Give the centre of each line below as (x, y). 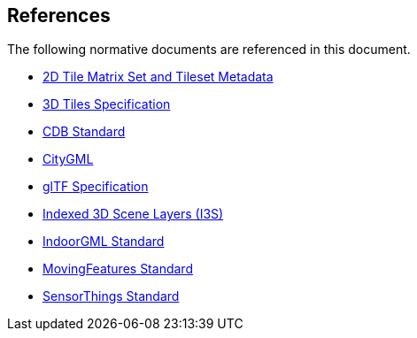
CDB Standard (84, 132)
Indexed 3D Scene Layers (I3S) (133, 214)
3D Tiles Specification (107, 104)
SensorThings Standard (111, 296)
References (59, 15)
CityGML (68, 159)
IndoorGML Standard (104, 242)
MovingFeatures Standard (118, 269)
